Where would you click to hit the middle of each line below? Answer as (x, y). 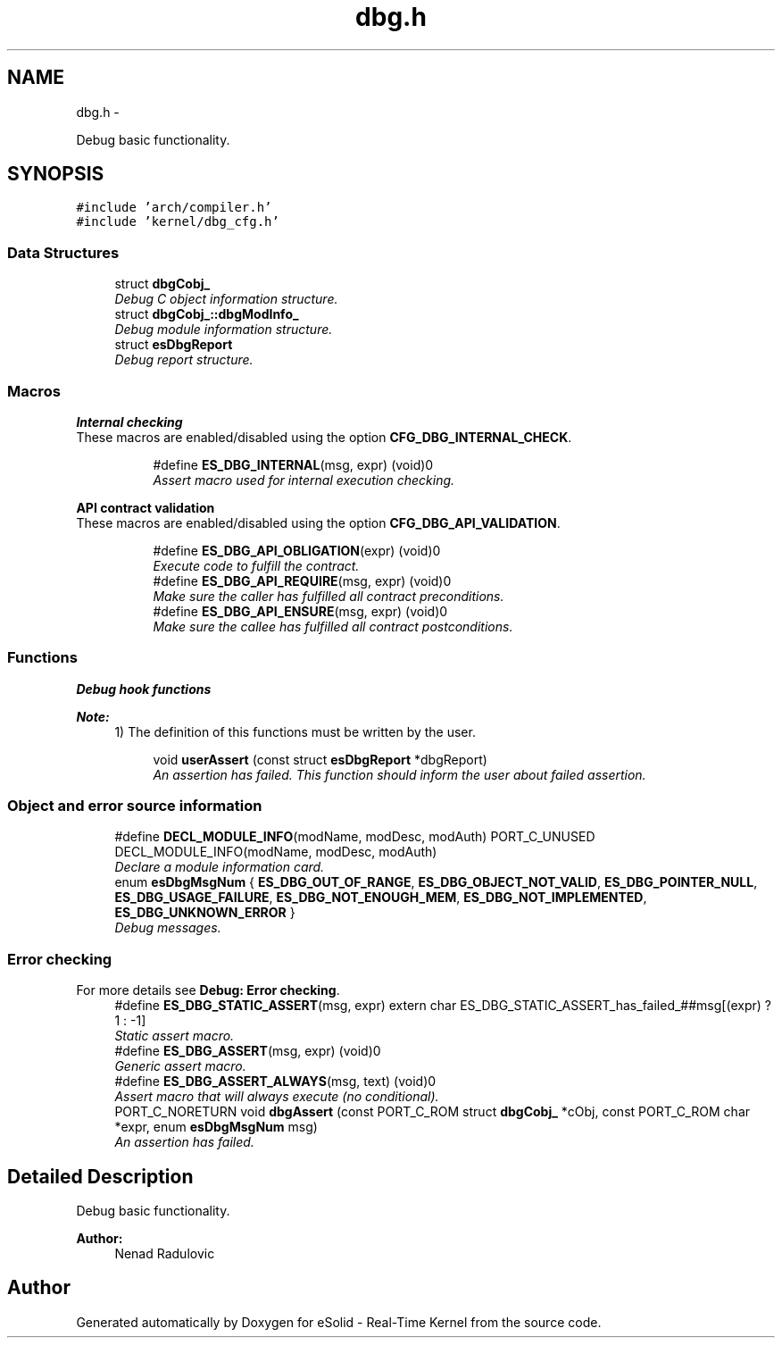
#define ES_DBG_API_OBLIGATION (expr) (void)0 (297, 550)
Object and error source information (135, 806)
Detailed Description (100, 1176)
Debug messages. (168, 928)
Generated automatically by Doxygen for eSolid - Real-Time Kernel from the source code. (339, 1322)
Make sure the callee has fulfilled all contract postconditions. (333, 626)
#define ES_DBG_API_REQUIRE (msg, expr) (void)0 (302, 581)
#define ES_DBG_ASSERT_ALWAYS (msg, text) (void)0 (275, 1082)
